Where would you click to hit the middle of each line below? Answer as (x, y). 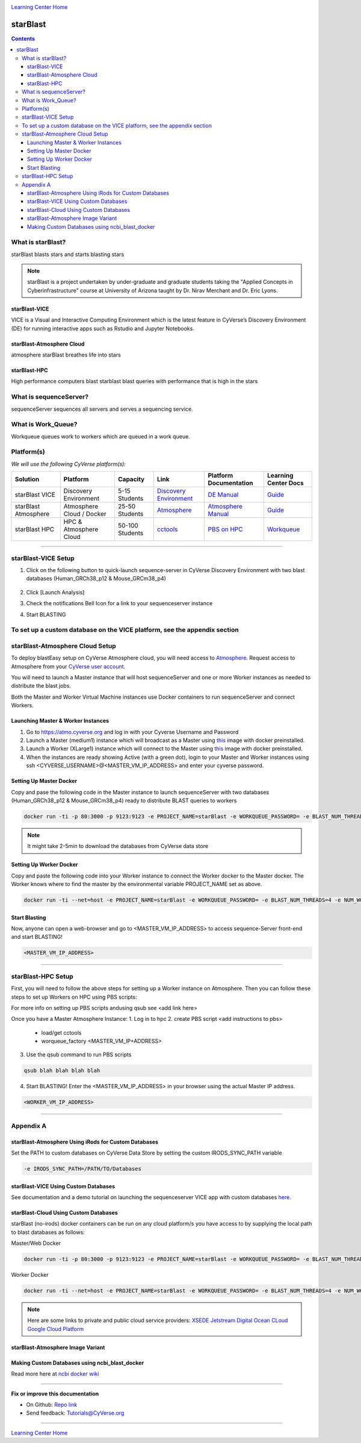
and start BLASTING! (37, 937)
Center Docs (285, 483)
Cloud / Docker (85, 514)
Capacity (131, 479)
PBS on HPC (225, 529)
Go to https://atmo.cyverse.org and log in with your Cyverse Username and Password (132, 732)
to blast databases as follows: (48, 1232)
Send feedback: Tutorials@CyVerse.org (75, 1413)
